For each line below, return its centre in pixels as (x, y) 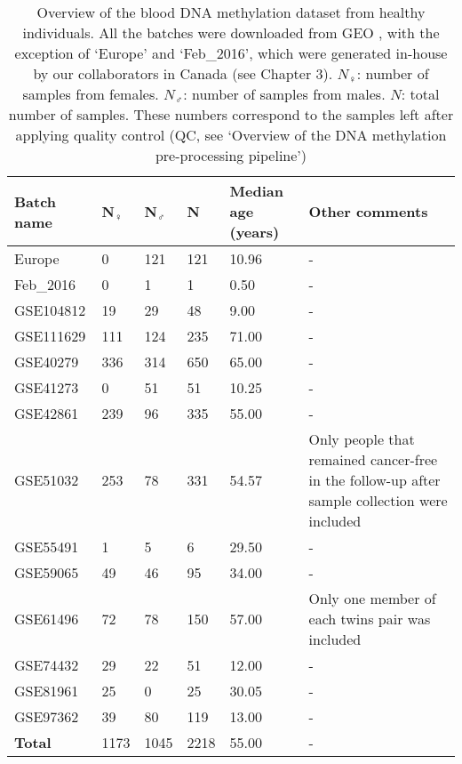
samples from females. (91, 94)
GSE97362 (47, 716)
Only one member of (372, 598)
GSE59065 (47, 572)
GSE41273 (47, 387)
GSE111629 (50, 336)
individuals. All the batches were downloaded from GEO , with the (231, 32)
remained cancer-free (373, 459)
